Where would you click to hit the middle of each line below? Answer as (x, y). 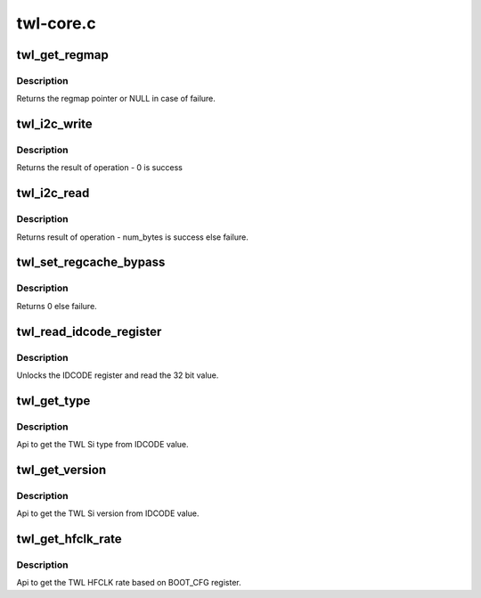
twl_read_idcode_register (89, 331)
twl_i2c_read (53, 193)
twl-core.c (57, 23)
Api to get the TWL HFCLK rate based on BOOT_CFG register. (129, 583)
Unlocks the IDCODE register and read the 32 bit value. (118, 375)
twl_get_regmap (62, 55)
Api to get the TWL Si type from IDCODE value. (102, 445)
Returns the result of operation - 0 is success (99, 168)
